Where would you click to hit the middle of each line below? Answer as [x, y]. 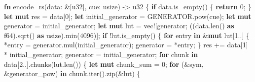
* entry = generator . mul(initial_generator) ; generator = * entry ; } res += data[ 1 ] [126, 45]
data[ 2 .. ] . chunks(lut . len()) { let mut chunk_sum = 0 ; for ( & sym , [104, 64]
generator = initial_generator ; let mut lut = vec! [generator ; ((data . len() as [119, 26]
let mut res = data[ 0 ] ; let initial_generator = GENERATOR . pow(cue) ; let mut [128, 16]
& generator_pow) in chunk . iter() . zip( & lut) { [72, 73]
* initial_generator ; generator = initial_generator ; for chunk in [101, 54]
